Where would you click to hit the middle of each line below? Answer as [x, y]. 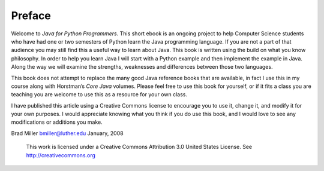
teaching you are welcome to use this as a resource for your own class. [99, 94]
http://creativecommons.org [61, 155]
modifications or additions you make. [57, 122]
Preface [31, 16]
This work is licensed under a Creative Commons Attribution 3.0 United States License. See [139, 147]
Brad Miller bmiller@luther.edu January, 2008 [67, 133]
